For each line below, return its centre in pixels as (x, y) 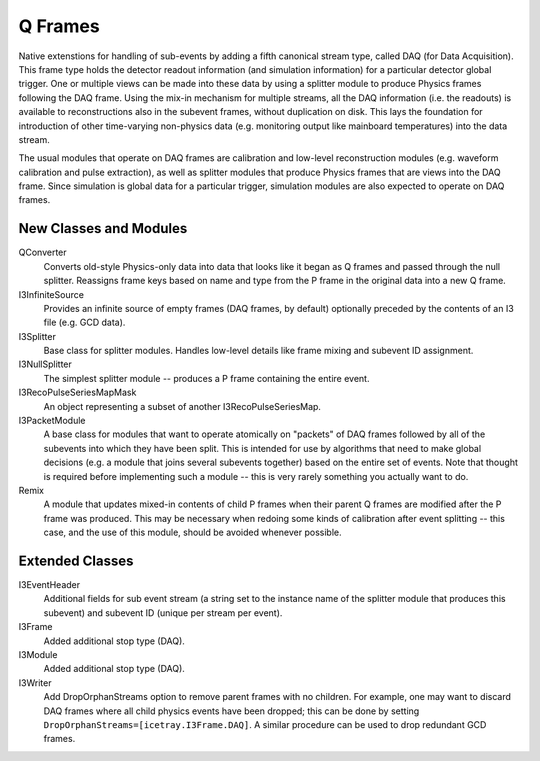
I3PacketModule (52, 421)
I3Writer (35, 682)
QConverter (42, 252)
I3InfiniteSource (51, 294)
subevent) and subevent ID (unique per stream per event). (163, 612)
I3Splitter (37, 336)
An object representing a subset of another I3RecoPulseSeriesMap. (182, 406)
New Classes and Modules (103, 228)
